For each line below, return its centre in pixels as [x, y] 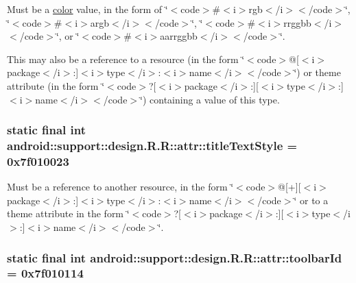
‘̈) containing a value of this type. [210, 99]
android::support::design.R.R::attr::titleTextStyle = [152, 145]
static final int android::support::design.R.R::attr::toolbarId [175, 257]
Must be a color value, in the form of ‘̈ [87, 9]
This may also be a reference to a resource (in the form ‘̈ [126, 59]
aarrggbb [179, 36]
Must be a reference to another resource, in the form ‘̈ [120, 187]
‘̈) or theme [317, 72]
